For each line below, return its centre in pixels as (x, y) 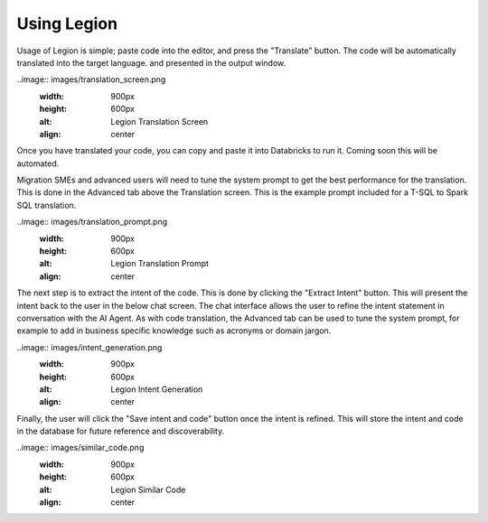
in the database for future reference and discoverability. (121, 431)
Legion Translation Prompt (160, 264)
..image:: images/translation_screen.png (91, 79)
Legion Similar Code (148, 489)
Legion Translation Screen (160, 121)
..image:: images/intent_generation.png (89, 347)
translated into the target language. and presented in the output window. (151, 62)
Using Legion (67, 23)
